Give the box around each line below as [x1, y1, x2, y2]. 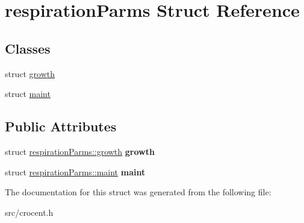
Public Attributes [5, 117, 117, 136]
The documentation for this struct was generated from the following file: [5, 186, 271, 198]
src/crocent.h [5, 206, 54, 218]
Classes [5, 39, 51, 57]
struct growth [5, 67, 55, 80]
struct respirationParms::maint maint [5, 165, 146, 178]
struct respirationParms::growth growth [5, 145, 155, 157]
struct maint [5, 87, 51, 100]
